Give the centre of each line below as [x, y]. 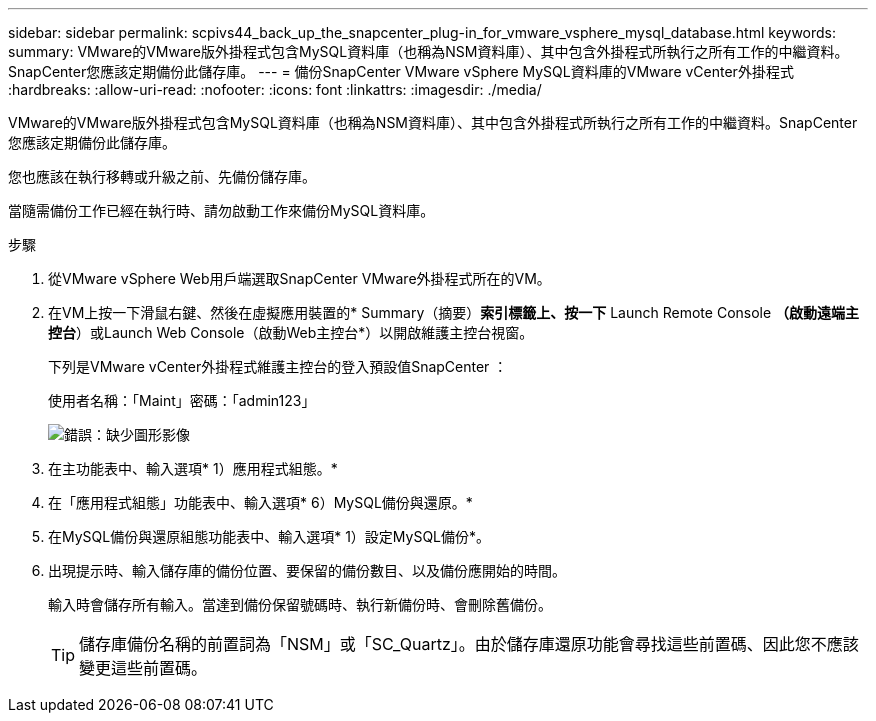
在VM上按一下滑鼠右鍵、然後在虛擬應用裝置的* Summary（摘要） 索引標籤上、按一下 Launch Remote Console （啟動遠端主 [454, 312]
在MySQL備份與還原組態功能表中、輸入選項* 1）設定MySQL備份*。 [269, 536]
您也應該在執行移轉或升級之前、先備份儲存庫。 [162, 176]
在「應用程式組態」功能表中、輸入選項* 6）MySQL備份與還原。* [260, 502]
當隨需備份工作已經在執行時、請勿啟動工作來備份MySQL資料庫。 [221, 210]
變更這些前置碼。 [143, 668]
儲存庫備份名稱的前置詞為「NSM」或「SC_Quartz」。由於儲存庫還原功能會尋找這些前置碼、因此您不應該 [469, 644]
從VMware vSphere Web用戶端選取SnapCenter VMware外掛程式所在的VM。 [299, 278]
